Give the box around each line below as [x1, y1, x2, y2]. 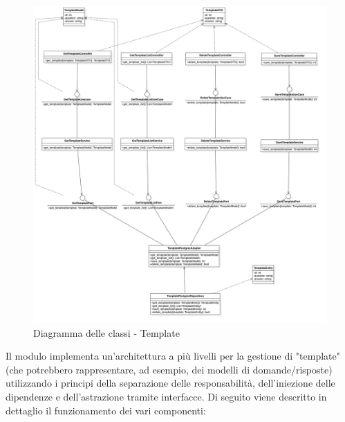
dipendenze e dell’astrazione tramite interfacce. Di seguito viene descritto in [6, 389, 327, 403]
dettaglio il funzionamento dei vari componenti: [6, 403, 206, 417]
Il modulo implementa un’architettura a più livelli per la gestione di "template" [6, 349, 340, 363]
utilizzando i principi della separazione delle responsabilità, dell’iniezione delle [6, 376, 335, 390]
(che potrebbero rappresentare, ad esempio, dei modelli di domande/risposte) [6, 362, 333, 376]
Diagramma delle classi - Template [33, 325, 180, 340]
